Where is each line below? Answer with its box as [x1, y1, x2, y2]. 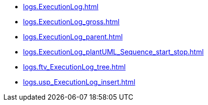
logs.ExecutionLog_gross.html [23, 17, 120, 26]
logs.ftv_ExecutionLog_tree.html [23, 63, 126, 71]
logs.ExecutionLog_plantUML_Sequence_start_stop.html [23, 48, 204, 56]
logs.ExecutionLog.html [23, 2, 99, 11]
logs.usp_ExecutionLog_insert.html [23, 78, 136, 86]
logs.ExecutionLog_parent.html [23, 33, 123, 41]
